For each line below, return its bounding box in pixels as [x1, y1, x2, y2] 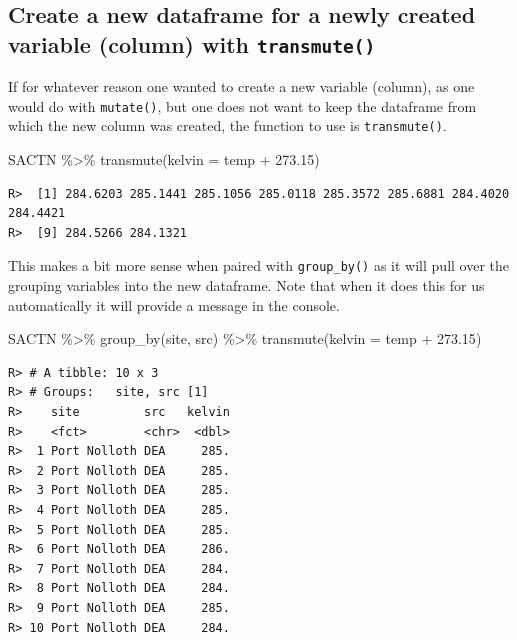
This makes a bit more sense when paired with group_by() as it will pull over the [8, 255, 510, 276]
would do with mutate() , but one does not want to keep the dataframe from [8, 95, 477, 116]
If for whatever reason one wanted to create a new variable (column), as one [8, 76, 475, 97]
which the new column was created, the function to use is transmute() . [8, 115, 447, 136]
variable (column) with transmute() [8, 28, 376, 59]
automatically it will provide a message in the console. [8, 294, 340, 315]
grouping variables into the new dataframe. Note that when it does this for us [8, 275, 485, 296]
